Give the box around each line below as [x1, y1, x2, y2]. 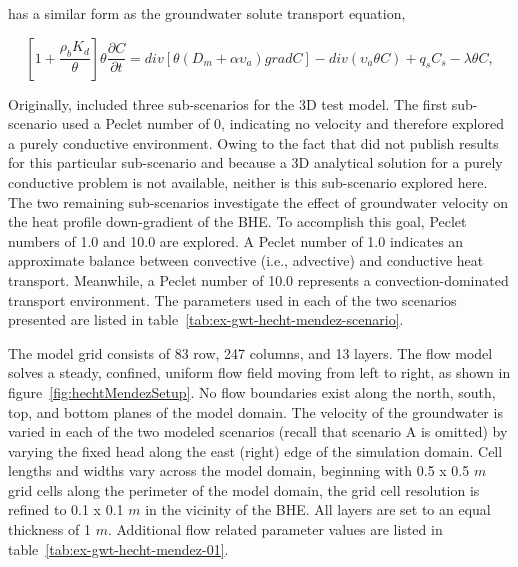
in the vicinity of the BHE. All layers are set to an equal [145, 499, 491, 520]
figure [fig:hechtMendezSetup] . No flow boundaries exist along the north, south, [8, 381, 496, 402]
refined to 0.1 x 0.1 [8, 499, 124, 520]
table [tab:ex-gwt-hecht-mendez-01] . [8, 538, 229, 559]
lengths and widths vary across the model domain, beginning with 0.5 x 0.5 [8, 460, 470, 481]
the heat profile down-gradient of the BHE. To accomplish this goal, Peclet [8, 211, 467, 232]
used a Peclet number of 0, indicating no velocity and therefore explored [61, 113, 504, 134]
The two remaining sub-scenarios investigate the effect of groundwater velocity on [8, 191, 509, 212]
